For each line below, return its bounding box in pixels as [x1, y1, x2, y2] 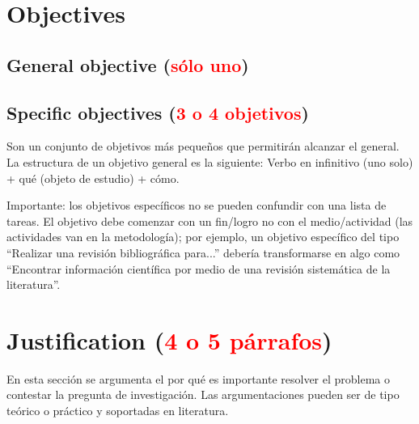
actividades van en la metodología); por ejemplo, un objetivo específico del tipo [6, 228, 400, 245]
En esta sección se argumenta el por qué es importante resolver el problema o [6, 370, 391, 387]
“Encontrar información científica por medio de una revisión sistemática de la [6, 260, 391, 277]
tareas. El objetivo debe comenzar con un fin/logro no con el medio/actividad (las [6, 212, 413, 229]
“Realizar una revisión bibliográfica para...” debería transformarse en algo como [6, 244, 400, 261]
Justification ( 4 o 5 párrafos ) [6, 323, 332, 356]
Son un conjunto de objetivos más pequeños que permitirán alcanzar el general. [6, 138, 400, 155]
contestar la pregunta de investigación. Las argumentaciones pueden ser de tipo [6, 386, 400, 403]
